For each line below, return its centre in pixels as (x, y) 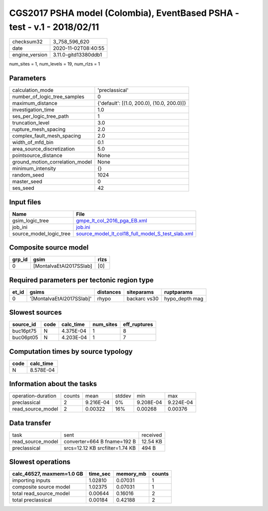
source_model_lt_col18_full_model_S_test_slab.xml (135, 234)
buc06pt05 (25, 338)
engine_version (30, 55)
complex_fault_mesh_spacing (47, 136)
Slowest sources (35, 312)
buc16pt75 (24, 331)
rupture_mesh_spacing (39, 129)
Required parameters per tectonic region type (81, 280)
